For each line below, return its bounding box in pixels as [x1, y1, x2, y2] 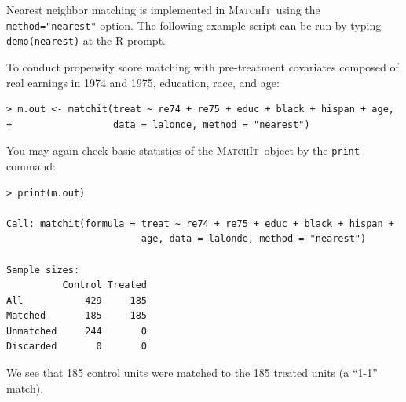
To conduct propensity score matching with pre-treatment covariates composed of [6, 58, 399, 75]
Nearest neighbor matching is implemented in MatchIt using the [6, 2, 320, 17]
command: [6, 157, 56, 174]
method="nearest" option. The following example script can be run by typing [6, 16, 382, 33]
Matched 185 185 [6, 310, 147, 322]
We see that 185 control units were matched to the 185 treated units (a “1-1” [6, 364, 378, 381]
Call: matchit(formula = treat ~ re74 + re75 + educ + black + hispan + [6, 217, 394, 229]
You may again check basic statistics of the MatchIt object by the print [6, 142, 360, 159]
